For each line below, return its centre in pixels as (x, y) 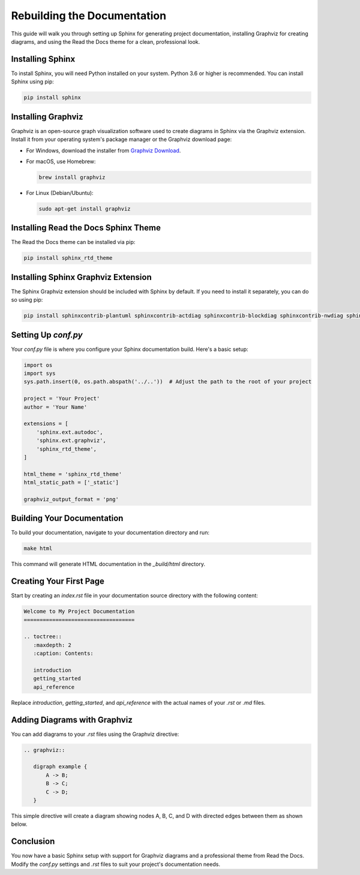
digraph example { (60, 767)
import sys (40, 374)
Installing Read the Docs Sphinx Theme (86, 228)
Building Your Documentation (67, 518)
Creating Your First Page (58, 581)
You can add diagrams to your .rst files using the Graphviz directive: (95, 734)
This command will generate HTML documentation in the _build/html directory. (108, 564)
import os (38, 365)
